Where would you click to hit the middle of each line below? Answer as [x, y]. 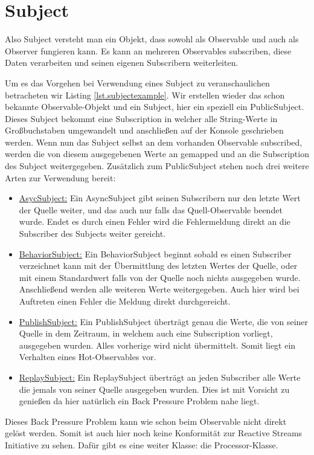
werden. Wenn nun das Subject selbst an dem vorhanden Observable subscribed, [154, 142]
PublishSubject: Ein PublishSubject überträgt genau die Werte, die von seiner [164, 321]
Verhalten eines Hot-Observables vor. [88, 357]
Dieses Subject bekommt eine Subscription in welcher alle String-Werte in [141, 118]
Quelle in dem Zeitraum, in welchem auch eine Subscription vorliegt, [146, 333]
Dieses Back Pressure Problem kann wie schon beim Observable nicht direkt [146, 421]
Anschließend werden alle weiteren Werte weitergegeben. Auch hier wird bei [159, 289]
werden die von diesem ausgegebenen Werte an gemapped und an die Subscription [157, 154]
